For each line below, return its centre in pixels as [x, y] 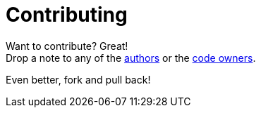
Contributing [67, 15]
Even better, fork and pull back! [78, 79]
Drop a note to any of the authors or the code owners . [131, 58]
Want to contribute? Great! [67, 46]
